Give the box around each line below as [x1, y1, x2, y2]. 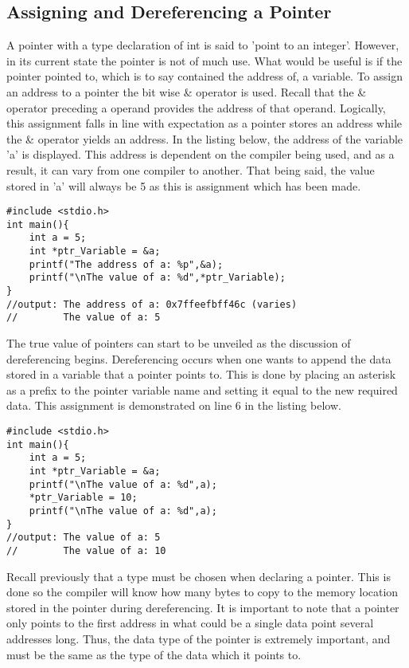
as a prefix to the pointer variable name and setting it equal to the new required [6, 381, 398, 398]
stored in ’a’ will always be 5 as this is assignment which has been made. [6, 177, 361, 194]
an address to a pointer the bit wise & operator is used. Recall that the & [6, 83, 367, 100]
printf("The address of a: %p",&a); [29, 258, 224, 270]
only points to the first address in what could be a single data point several [6, 615, 374, 631]
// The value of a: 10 [6, 544, 166, 556]
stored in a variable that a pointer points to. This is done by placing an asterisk [6, 366, 396, 383]
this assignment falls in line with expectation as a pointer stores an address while [6, 115, 403, 132]
